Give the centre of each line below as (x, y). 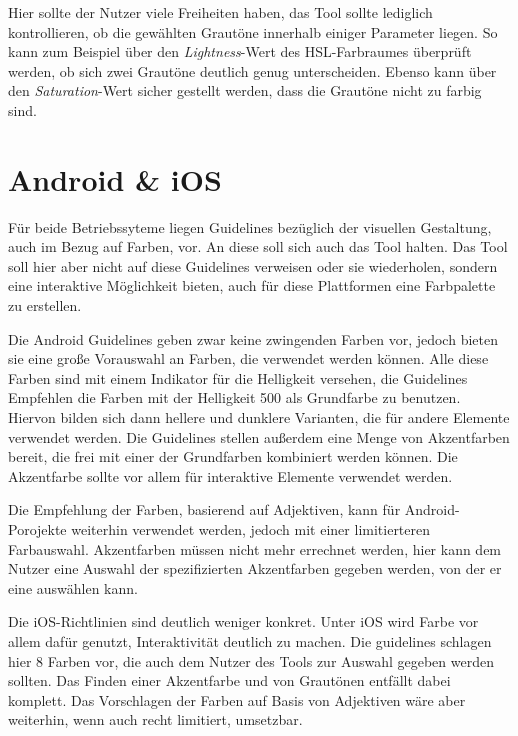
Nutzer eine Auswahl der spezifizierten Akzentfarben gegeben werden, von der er (255, 568)
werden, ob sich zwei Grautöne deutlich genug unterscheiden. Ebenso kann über (252, 70)
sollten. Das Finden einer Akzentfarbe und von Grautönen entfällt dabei (229, 680)
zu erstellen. (45, 305)
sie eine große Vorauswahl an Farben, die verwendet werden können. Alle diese (248, 358)
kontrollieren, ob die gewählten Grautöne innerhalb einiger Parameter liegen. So (253, 31)
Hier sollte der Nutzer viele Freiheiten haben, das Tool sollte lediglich (220, 12)
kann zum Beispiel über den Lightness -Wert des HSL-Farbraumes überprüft (240, 51)
